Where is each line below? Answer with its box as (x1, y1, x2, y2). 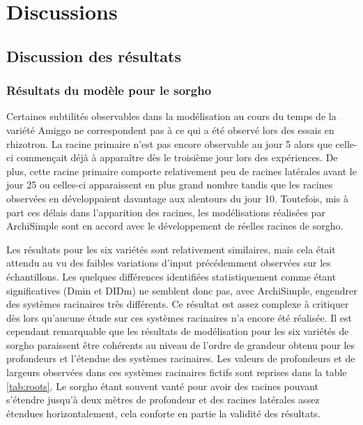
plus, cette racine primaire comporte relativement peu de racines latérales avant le (6, 163, 357, 178)
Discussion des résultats (6, 45, 181, 66)
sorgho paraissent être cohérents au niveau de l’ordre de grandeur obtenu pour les (6, 337, 355, 352)
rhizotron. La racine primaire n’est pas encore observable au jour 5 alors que (6, 136, 332, 151)
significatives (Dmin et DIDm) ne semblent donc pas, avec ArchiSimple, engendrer (6, 283, 357, 297)
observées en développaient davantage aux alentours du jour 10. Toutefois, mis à (6, 191, 348, 205)
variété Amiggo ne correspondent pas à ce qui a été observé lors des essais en (6, 122, 334, 137)
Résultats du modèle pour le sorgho (6, 82, 212, 99)
